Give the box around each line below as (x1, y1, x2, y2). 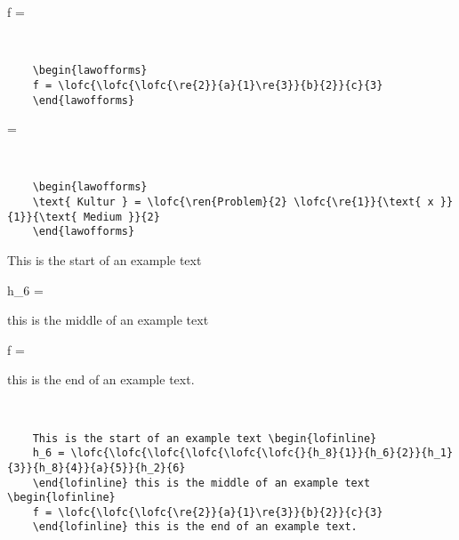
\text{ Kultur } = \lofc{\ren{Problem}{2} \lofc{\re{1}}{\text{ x (32, 196, 434, 208)
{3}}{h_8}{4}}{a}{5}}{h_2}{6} (7, 461, 186, 474)
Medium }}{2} (83, 210, 160, 223)
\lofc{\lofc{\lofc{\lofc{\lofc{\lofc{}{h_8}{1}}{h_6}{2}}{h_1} (70, 447, 454, 460)
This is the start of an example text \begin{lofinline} (32, 431, 377, 445)
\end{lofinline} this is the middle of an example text (32, 476, 371, 489)
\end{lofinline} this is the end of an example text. (32, 520, 358, 534)
